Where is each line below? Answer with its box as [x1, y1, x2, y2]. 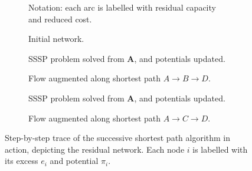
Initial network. [28, 32, 84, 45]
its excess [5, 154, 38, 167]
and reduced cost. [28, 12, 92, 25]
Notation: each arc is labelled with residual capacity [28, 1, 216, 13]
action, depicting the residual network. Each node [5, 143, 185, 155]
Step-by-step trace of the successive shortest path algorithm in [5, 131, 231, 144]
